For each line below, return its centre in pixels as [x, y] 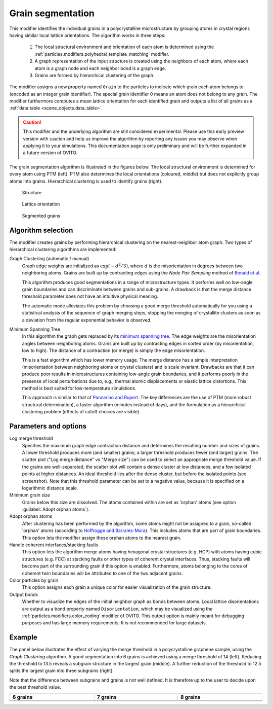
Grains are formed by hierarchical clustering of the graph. [95, 75]
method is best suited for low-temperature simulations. [79, 388]
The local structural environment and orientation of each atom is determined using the [124, 47]
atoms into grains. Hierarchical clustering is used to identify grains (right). [86, 181]
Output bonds [24, 594]
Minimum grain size [30, 495]
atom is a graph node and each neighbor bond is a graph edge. [100, 68]
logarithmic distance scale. [50, 488]
